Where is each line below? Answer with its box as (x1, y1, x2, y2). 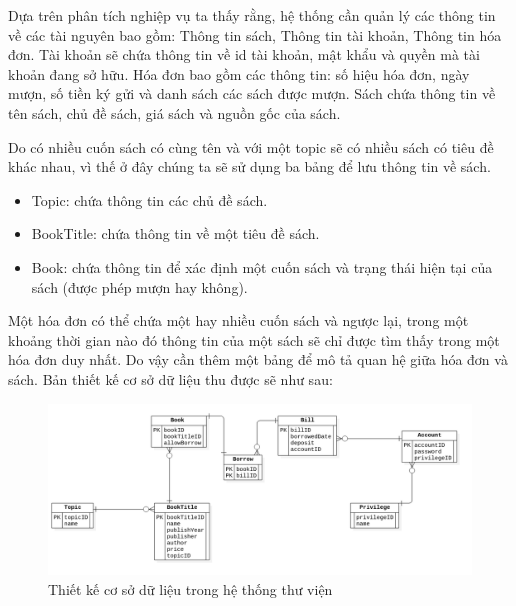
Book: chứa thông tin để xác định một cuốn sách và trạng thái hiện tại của (31, 256, 493, 277)
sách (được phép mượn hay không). (31, 276, 248, 297)
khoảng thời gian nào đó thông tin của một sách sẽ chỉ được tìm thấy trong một (8, 329, 500, 350)
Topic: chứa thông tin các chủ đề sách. (31, 189, 268, 210)
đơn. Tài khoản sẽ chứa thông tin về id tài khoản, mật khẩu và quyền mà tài (8, 44, 480, 65)
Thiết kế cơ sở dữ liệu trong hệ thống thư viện (48, 578, 333, 599)
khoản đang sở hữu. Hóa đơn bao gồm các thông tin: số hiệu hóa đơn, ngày (8, 63, 470, 84)
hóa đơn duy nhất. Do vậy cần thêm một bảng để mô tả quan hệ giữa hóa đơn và (8, 349, 508, 370)
